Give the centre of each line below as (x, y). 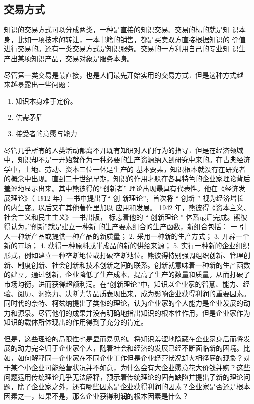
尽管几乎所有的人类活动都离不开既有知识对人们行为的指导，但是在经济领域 (124, 150)
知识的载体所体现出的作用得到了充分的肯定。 (76, 322)
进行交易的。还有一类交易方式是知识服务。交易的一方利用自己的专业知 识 (121, 49)
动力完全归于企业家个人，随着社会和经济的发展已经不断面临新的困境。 (130, 348)
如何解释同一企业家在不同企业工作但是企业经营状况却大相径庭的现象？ (130, 358)
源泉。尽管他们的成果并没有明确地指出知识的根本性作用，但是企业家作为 (134, 312)
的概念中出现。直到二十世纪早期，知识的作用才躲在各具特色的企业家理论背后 (127, 179)
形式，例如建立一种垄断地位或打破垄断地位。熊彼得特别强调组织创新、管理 (124, 255)
